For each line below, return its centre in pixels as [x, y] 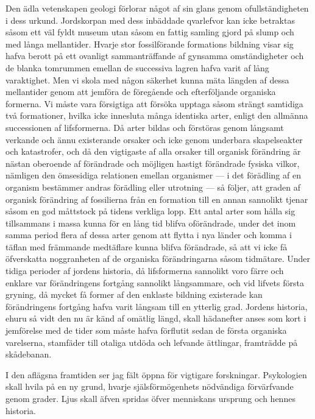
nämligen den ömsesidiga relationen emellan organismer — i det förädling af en [153, 175]
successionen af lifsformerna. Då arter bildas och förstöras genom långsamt [145, 127]
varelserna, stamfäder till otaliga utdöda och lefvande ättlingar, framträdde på [152, 342]
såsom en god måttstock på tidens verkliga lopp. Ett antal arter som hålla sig [150, 211]
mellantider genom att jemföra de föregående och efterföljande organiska [141, 92]
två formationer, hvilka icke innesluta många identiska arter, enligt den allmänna [157, 115]
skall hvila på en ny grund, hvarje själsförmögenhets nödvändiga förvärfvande [150, 386]
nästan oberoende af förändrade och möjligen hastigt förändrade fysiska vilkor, [153, 163]
